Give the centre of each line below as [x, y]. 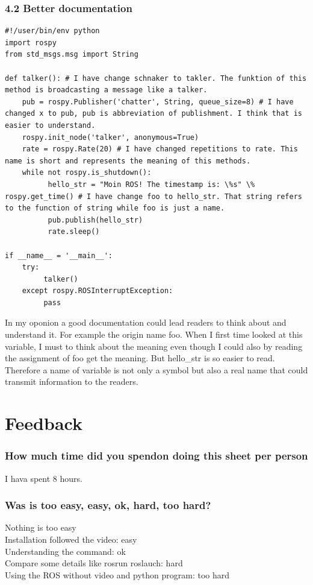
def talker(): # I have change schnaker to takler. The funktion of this [156, 78]
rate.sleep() [74, 232]
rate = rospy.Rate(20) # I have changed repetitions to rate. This [160, 149]
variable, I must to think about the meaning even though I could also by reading [154, 346]
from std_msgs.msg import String [72, 55]
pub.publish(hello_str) [95, 220]
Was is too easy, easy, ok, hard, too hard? [108, 505]
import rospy [31, 43]
